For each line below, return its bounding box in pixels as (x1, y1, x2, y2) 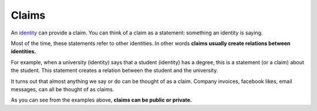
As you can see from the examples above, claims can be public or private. (11, 96, 192, 103)
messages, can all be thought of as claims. (11, 85, 114, 93)
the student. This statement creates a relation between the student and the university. (11, 67, 218, 74)
